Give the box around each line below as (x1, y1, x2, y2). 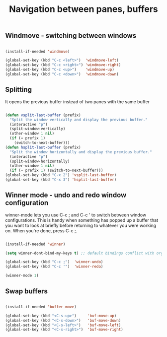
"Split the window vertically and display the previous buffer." (9, 117, 148, 122)
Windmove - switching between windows (5, 31, 137, 40)
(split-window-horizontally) (9, 159, 70, 164)
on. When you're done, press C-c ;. (5, 227, 78, 234)
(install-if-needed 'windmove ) (5, 49, 70, 54)
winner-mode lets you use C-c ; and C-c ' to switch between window (5, 212, 147, 218)
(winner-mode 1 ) (5, 273, 39, 278)
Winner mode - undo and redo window (5, 191, 127, 200)
